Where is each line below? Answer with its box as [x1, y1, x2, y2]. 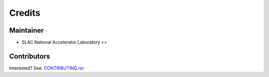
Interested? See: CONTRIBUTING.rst [9, 65, 84, 71]
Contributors [9, 52, 50, 60]
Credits [9, 7, 41, 18]
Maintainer [9, 26, 44, 35]
